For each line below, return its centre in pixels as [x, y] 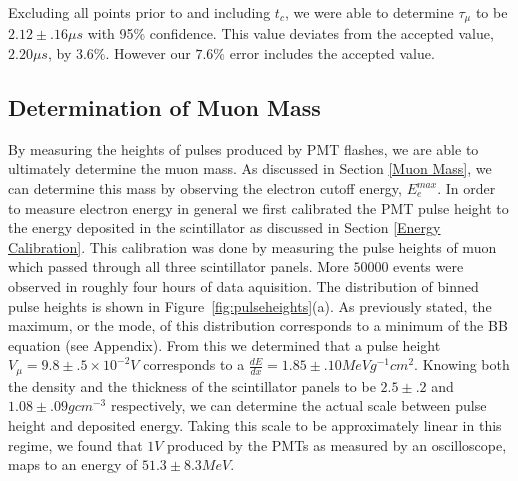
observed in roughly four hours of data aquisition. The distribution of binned [243, 286]
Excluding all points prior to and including [139, 12]
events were [428, 266]
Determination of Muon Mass [164, 107]
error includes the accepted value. [332, 53]
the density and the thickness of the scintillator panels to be [192, 385]
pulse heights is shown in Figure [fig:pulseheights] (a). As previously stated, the [250, 305]
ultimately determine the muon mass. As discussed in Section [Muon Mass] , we [250, 168]
